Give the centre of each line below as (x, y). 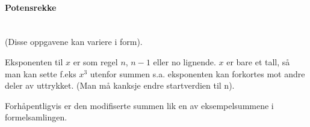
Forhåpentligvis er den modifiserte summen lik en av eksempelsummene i (139, 105)
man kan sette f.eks (41, 73)
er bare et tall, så (258, 61)
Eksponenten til (34, 61)
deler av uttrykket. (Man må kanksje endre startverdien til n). (120, 85)
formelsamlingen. (36, 117)
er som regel (95, 61)
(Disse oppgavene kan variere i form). (74, 42)
